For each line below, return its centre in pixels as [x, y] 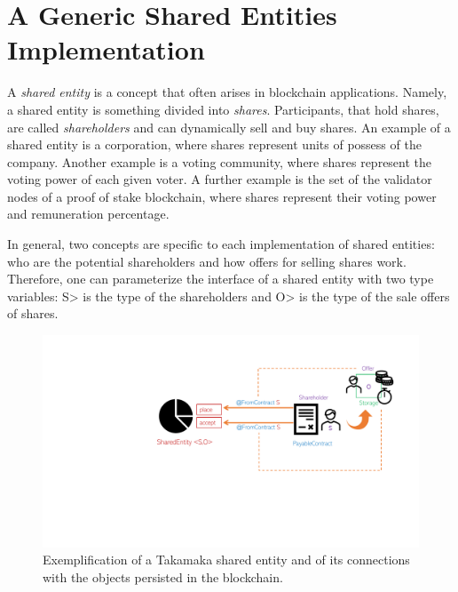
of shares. [33, 313]
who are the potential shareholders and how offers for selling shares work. [207, 261]
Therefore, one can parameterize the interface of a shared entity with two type [221, 279]
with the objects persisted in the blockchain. [163, 576]
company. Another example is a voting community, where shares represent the [220, 161]
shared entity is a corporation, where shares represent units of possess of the [214, 144]
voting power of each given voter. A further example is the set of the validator [220, 179]
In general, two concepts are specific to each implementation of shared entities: [221, 244]
